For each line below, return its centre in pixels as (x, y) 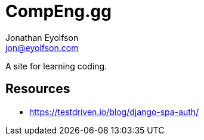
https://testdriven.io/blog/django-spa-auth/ (114, 112)
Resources (38, 89)
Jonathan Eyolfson (42, 37)
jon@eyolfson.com (42, 47)
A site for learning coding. (56, 66)
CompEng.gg (58, 11)
